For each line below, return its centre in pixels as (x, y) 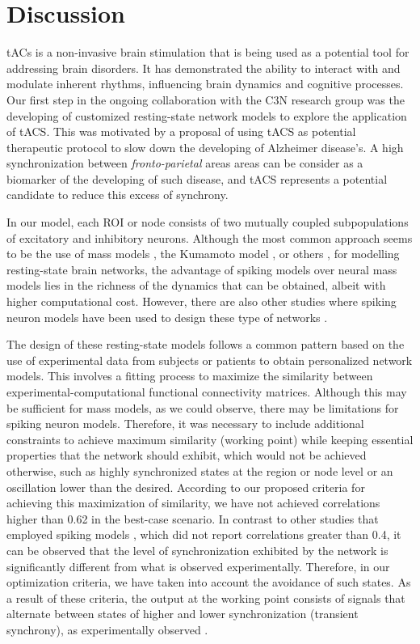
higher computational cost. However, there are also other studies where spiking (202, 301)
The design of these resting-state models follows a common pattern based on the (206, 344)
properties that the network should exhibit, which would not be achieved (187, 455)
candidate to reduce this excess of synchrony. (118, 195)
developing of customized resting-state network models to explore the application (207, 115)
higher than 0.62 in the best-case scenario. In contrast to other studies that (193, 518)
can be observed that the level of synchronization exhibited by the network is (197, 550)
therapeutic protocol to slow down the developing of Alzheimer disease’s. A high (205, 147)
